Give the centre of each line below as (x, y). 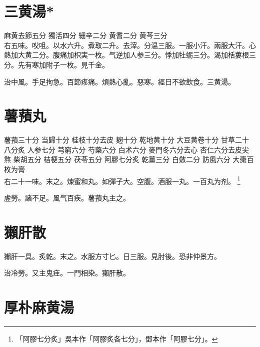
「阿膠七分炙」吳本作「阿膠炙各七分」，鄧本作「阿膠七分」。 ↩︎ (117, 338)
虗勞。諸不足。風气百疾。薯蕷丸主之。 (67, 197)
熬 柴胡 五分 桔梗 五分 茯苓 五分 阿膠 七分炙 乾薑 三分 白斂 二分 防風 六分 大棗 (125, 159)
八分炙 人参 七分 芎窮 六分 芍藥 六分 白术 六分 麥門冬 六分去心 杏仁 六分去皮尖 (127, 149)
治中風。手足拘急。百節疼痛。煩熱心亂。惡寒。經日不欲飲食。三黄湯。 (119, 81)
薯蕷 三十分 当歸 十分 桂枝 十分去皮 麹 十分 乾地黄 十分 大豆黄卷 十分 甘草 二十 (127, 140)
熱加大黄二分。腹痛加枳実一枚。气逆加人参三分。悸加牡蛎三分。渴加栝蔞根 (126, 55)
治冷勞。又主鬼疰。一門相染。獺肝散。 (67, 273)
